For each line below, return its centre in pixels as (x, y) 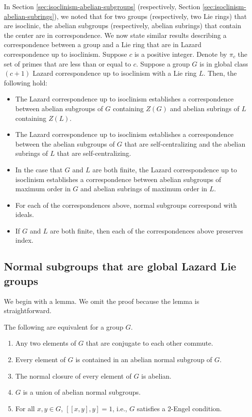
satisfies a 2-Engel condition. (179, 408)
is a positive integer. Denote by (181, 54)
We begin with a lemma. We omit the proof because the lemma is (102, 301)
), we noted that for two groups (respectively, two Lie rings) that (151, 16)
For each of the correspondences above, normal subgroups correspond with (126, 205)
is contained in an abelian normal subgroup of (144, 359)
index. (24, 240)
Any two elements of (46, 343)
